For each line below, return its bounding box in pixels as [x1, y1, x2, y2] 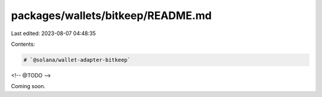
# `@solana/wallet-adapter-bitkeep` [23, 57, 131, 63]
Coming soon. [11, 83, 46, 90]
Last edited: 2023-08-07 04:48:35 [11, 30, 96, 37]
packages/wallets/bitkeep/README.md [11, 9, 212, 22]
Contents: [11, 40, 35, 48]
